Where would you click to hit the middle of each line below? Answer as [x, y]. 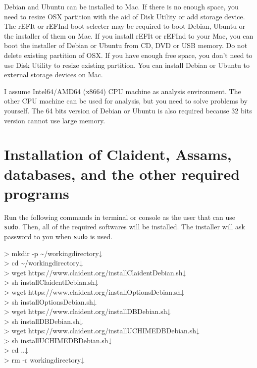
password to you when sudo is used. [58, 236]
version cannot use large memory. [55, 120]
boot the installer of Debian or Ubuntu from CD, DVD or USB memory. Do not [126, 45]
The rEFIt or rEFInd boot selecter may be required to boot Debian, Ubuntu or [125, 26]
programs [37, 193]
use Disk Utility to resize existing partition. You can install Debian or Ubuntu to [127, 65]
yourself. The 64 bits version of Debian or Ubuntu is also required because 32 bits [128, 110]
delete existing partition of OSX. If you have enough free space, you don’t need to [128, 55]
